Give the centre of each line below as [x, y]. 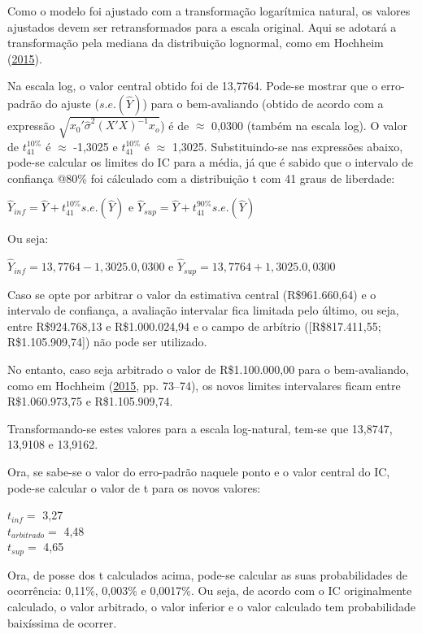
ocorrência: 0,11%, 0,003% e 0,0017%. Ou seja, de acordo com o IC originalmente [210, 591]
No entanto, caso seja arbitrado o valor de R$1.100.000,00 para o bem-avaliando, [208, 369]
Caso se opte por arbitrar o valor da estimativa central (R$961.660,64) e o [192, 294]
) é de [175, 125]
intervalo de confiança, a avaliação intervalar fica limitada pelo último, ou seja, [203, 310]
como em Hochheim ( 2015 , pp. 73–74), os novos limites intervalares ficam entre [204, 385]
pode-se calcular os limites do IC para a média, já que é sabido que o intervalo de [210, 162]
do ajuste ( [72, 103]
